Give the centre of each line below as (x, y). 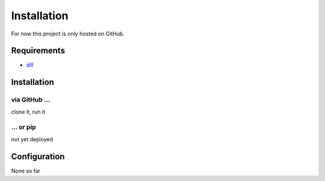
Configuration (38, 156)
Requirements (38, 51)
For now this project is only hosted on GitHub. (68, 34)
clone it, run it (28, 112)
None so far (26, 171)
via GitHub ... (31, 100)
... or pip (23, 127)
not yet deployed (32, 139)
